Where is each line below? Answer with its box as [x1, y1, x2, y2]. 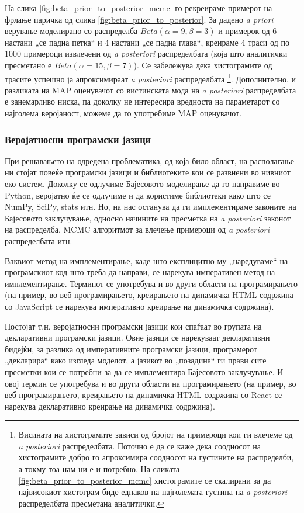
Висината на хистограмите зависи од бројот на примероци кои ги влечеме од [18, 428, 293, 441]
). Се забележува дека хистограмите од [133, 58, 272, 71]
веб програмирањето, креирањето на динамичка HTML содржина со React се [5, 389, 282, 401]
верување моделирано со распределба [5, 25, 138, 37]
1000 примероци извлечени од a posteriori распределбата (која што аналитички [5, 47, 288, 60]
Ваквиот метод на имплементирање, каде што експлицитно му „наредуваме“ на [5, 254, 288, 266]
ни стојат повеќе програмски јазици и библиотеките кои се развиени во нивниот [5, 166, 291, 178]
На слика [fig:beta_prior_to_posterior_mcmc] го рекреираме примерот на [5, 2, 272, 13]
